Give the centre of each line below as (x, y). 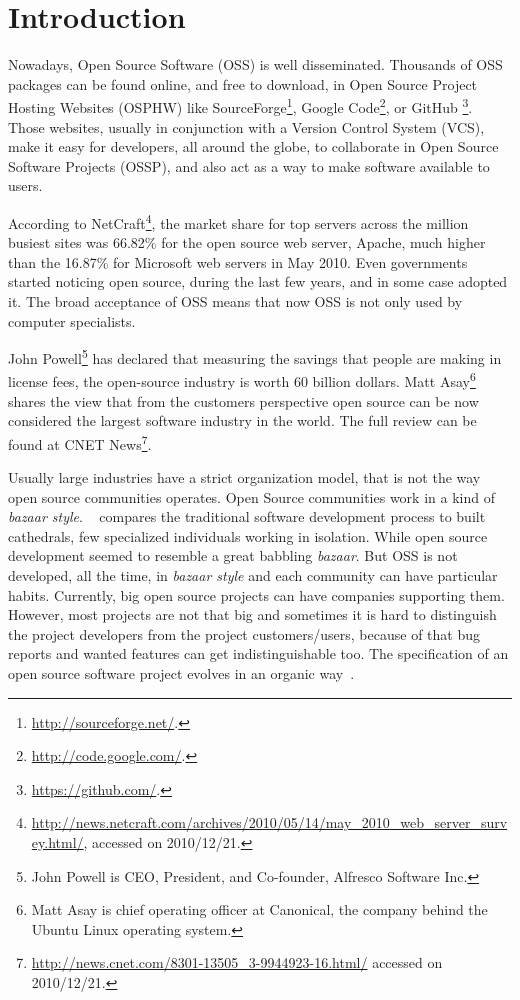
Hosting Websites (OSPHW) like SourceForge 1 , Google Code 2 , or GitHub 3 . (240, 105)
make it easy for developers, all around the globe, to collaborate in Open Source (253, 146)
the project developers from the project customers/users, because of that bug (244, 633)
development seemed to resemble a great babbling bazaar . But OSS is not (233, 555)
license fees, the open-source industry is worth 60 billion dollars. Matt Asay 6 (242, 380)
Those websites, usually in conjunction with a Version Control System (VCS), (246, 126)
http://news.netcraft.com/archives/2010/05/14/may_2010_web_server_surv (269, 822)
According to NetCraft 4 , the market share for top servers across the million (238, 221)
